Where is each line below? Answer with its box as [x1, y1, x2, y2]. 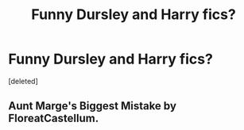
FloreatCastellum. [8, 112, 99, 125]
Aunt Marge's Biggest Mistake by [8, 99, 177, 113]
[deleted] [8, 76, 38, 86]
